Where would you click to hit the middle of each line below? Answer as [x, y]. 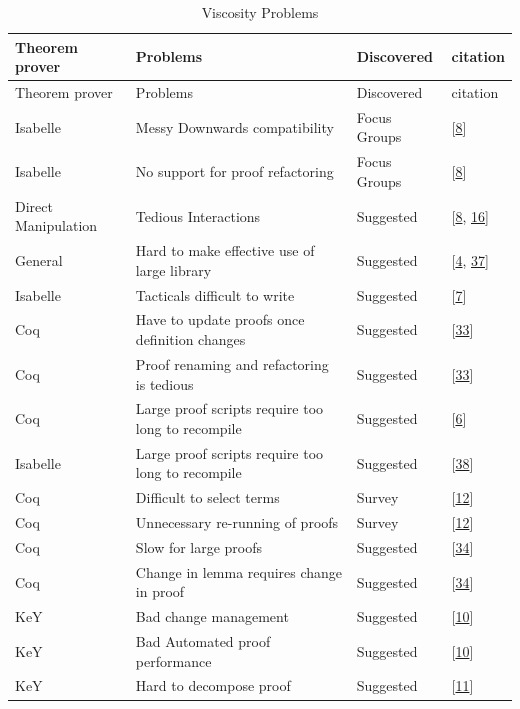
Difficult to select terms [207, 497]
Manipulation [56, 225]
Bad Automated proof [203, 641]
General [39, 259]
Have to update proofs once [220, 319]
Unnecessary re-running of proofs [237, 522]
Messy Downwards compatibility [234, 126]
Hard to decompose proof [213, 685]
